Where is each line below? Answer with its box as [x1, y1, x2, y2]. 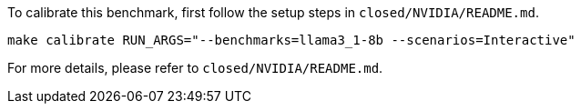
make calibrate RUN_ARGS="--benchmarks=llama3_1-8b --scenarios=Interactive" [7, 33, 576, 47]
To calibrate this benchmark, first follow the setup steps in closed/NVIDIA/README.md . [7, 5, 539, 20]
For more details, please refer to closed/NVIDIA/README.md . [7, 60, 383, 76]
